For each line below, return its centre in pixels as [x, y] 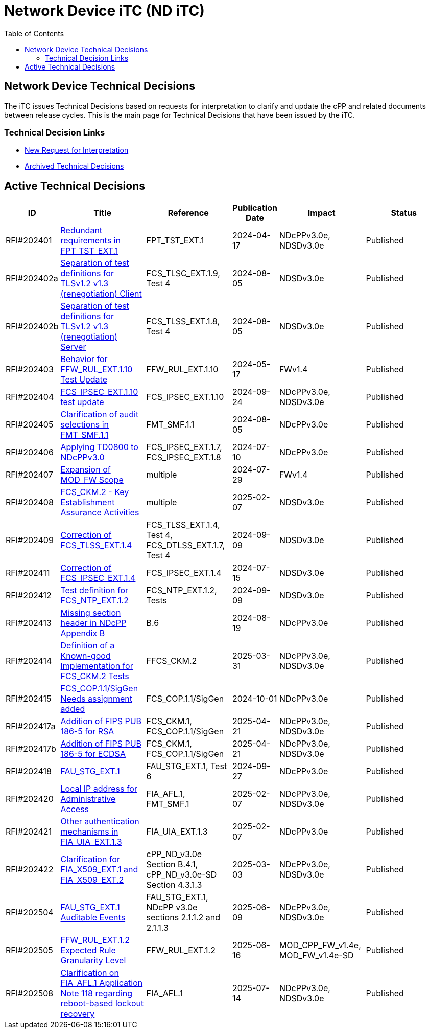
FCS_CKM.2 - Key [95, 492]
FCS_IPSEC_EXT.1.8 [184, 457]
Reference [188, 213]
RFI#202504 [30, 913]
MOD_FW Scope [92, 480]
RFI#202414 [29, 661]
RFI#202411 [28, 573]
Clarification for [90, 859]
